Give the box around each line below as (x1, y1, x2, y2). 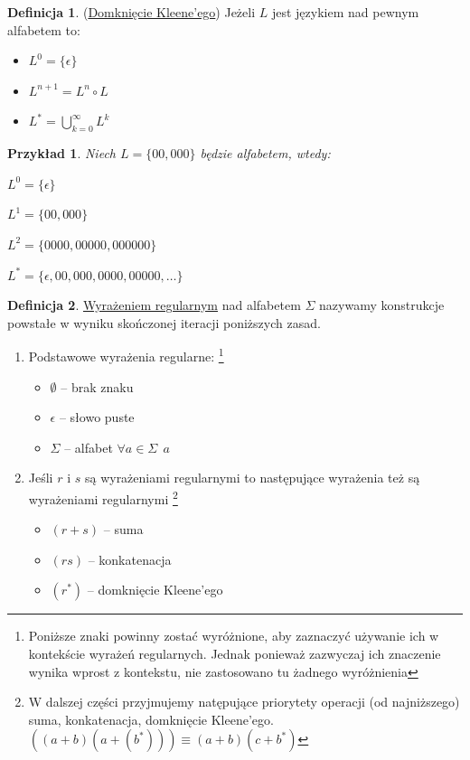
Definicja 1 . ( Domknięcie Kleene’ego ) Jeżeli (7, 3, 256, 21)
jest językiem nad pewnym (271, 3, 419, 21)
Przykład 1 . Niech (7, 144, 116, 163)
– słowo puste (59, 408, 135, 427)
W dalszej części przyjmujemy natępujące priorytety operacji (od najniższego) (28, 692, 460, 711)
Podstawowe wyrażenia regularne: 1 (28, 344, 224, 365)
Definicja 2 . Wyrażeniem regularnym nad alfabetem (7, 296, 301, 314)
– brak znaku (61, 377, 134, 396)
